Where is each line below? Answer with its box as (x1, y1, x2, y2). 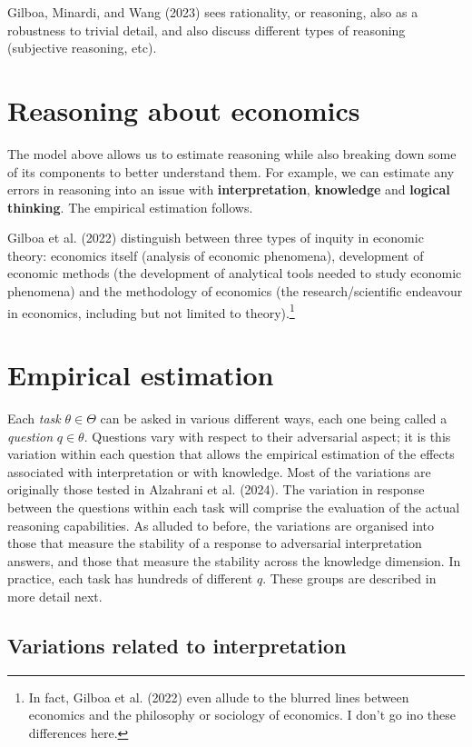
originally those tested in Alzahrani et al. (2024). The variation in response (7, 480, 425, 499)
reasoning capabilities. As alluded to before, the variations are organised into (7, 515, 434, 534)
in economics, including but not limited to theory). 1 (7, 300, 295, 322)
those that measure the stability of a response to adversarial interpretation (7, 533, 422, 553)
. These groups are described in (262, 569, 437, 588)
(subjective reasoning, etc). (7, 38, 157, 57)
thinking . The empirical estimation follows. (7, 197, 253, 216)
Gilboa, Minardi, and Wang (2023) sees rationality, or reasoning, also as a (7, 3, 418, 21)
